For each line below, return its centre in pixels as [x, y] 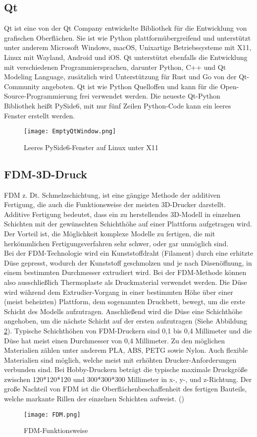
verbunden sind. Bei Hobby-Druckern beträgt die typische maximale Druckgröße [126, 369]
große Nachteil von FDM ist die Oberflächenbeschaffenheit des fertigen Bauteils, [126, 389]
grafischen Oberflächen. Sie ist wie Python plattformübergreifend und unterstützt [128, 37]
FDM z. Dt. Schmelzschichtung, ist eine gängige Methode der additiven [112, 194]
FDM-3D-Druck [46, 174]
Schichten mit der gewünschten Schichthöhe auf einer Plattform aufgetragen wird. [128, 224]
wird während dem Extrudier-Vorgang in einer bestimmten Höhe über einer [119, 292]
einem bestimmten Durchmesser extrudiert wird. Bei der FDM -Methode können [125, 272]
